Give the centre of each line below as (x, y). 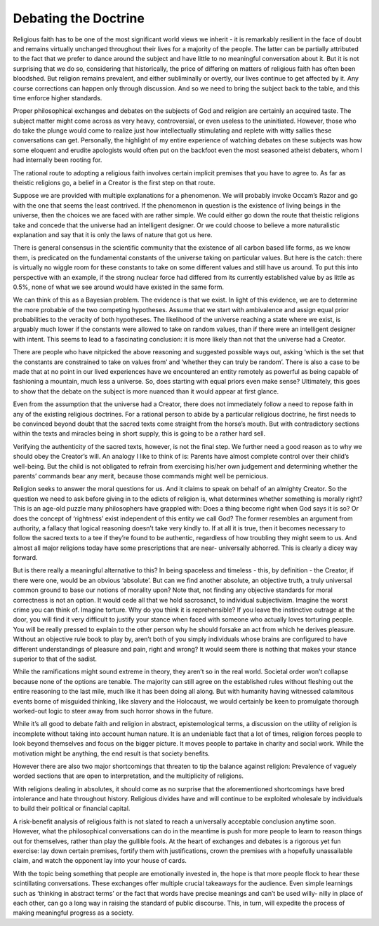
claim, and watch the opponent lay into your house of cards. (100, 861)
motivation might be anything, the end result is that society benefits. (112, 753)
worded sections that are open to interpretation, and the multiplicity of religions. (128, 776)
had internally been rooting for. (58, 160)
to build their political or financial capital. (72, 808)
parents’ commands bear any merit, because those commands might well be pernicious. (141, 476)
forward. (25, 558)
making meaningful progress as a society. (73, 913)
